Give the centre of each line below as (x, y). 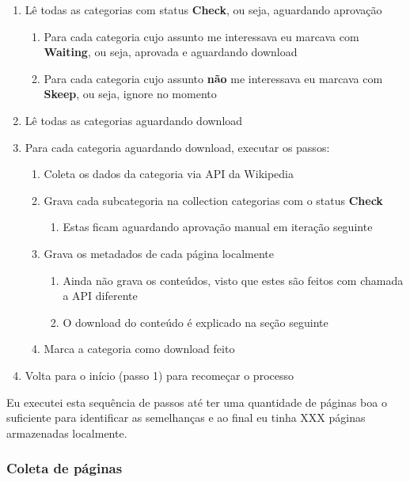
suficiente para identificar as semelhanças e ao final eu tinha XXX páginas (186, 417)
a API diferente (100, 296)
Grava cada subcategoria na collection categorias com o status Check (213, 200)
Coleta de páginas (65, 468)
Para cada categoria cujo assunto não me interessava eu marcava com (213, 78)
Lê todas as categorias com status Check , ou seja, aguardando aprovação (203, 9)
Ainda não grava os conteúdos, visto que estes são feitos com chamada (233, 280)
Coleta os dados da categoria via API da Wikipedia (169, 174)
